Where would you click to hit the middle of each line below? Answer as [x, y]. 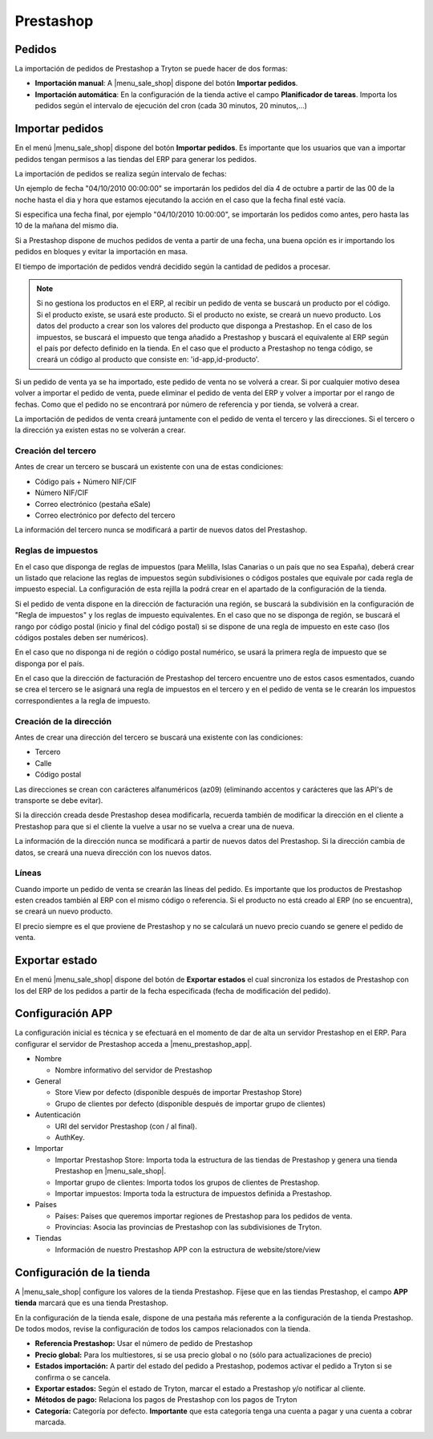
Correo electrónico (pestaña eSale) [93, 504]
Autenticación [58, 1115]
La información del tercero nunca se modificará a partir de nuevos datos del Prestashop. [161, 530]
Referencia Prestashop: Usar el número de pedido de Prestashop [144, 1344]
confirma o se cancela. [73, 1377]
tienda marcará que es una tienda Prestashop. [91, 1303]
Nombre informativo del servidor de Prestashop [134, 1070]
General [48, 1081]
